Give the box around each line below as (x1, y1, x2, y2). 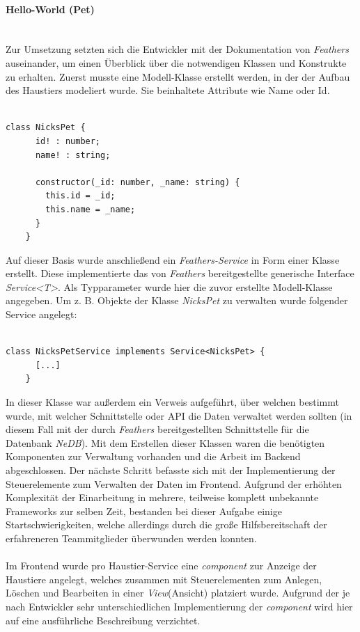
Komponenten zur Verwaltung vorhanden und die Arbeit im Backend (6, 449, 301, 464)
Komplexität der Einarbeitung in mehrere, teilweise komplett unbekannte (6, 490, 319, 505)
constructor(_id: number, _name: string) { (35, 177, 240, 187)
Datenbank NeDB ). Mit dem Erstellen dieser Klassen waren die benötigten (6, 435, 325, 450)
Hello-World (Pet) (6, 1, 95, 16)
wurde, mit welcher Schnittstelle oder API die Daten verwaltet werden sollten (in (6, 408, 352, 422)
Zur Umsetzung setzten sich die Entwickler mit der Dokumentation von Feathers (6, 42, 349, 56)
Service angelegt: (6, 307, 77, 322)
